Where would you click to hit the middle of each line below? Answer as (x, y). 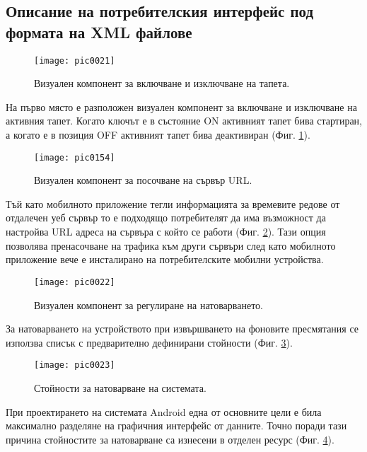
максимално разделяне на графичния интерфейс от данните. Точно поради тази (176, 425)
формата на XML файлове (99, 31)
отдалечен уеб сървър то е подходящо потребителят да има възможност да (166, 218)
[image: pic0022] (75, 282)
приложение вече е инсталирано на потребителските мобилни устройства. (165, 259)
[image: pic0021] (75, 60)
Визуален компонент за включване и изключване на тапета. (162, 83)
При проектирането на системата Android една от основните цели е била (164, 411)
